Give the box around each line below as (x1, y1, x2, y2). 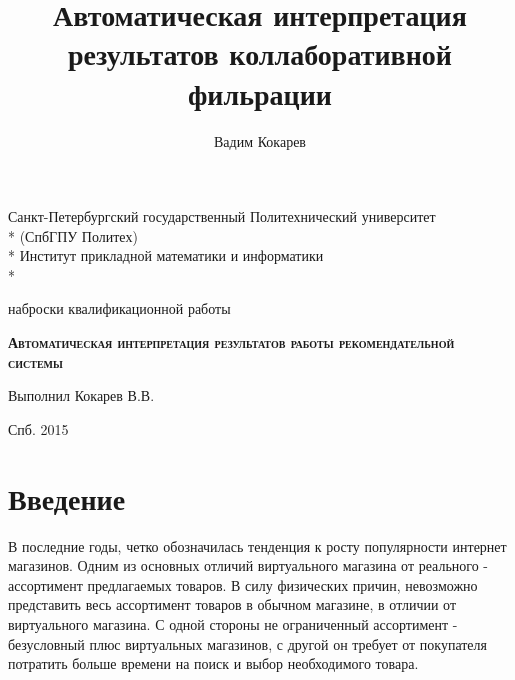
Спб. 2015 (8, 418, 69, 439)
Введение (8, 477, 126, 518)
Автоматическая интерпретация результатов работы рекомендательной (8, 332, 455, 353)
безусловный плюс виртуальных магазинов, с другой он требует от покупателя (8, 633, 487, 654)
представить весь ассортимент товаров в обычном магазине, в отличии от (8, 594, 457, 615)
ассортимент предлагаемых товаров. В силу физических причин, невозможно (8, 574, 478, 595)
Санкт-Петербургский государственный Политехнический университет (8, 206, 436, 227)
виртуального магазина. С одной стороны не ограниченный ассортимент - (8, 613, 458, 634)
